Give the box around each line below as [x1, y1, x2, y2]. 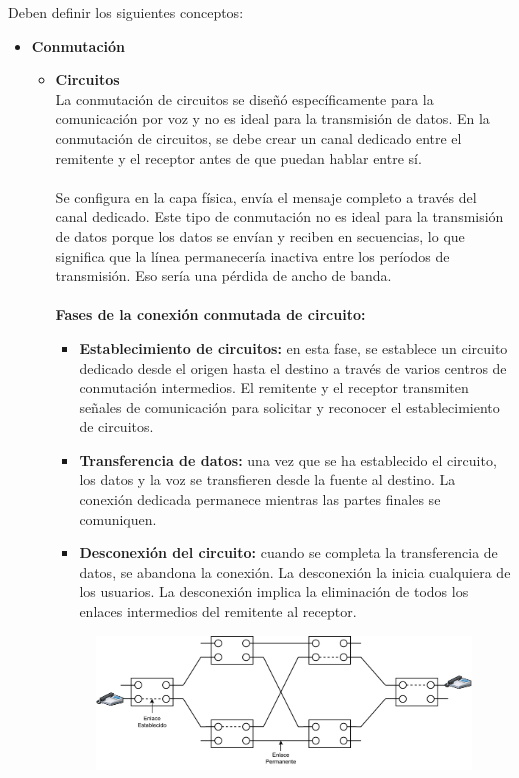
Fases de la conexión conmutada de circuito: [55, 304, 366, 325]
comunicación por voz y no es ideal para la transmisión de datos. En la [55, 108, 490, 129]
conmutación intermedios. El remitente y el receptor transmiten [79, 377, 469, 398]
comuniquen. [79, 508, 157, 529]
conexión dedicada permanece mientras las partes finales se [79, 489, 441, 510]
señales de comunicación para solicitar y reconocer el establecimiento [79, 396, 500, 417]
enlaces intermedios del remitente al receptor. [79, 601, 357, 622]
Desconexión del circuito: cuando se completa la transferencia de [79, 542, 498, 563]
